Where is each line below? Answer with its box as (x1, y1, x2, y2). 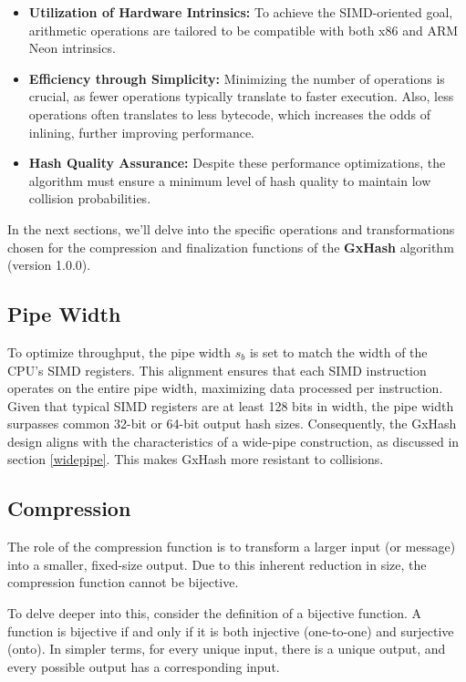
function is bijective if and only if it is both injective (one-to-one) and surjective (7, 621, 454, 640)
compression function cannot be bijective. (7, 573, 239, 592)
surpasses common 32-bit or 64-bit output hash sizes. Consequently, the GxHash (7, 414, 457, 433)
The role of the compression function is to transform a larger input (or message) (7, 537, 456, 556)
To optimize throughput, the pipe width (7, 342, 232, 361)
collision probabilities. (28, 189, 151, 208)
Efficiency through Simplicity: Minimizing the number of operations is (28, 68, 445, 88)
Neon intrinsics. (28, 38, 116, 57)
